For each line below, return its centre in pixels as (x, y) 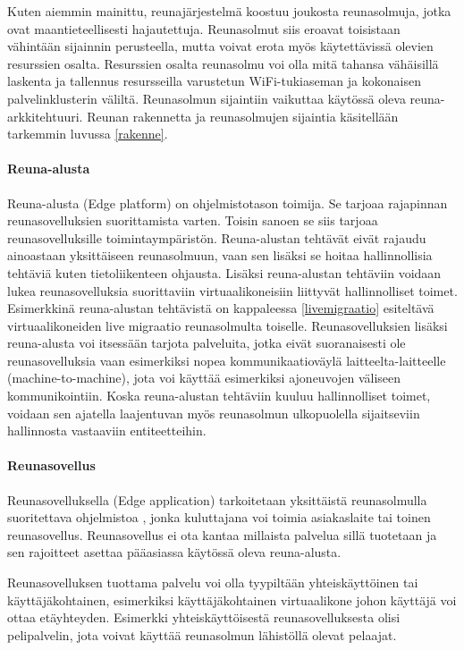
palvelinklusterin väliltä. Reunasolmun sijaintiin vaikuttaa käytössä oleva (207, 98)
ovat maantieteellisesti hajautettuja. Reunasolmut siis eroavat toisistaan (204, 28)
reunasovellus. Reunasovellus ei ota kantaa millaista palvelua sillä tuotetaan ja (222, 534)
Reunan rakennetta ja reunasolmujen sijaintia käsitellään (243, 116)
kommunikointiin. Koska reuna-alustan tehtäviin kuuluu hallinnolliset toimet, (219, 396)
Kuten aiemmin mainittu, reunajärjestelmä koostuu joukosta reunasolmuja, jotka (229, 11)
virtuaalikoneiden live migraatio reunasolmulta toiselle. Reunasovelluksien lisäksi (228, 325)
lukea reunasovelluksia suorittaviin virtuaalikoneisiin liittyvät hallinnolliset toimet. (232, 290)
